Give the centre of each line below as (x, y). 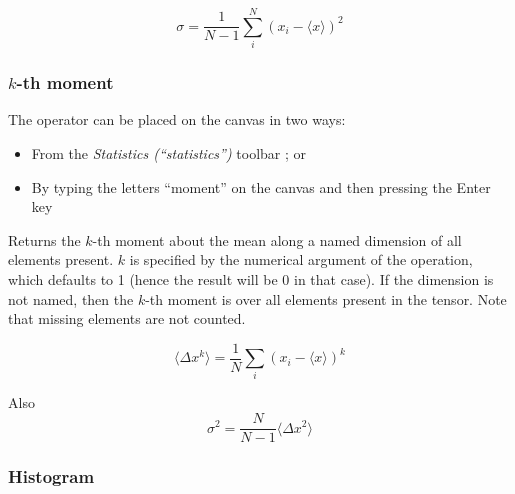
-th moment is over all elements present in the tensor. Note (326, 298)
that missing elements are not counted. (127, 318)
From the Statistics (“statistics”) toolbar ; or (169, 152)
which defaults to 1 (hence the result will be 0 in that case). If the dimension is (251, 278)
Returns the (44, 239)
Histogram (51, 476)
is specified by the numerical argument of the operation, (301, 259)
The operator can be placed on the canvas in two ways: (177, 119)
